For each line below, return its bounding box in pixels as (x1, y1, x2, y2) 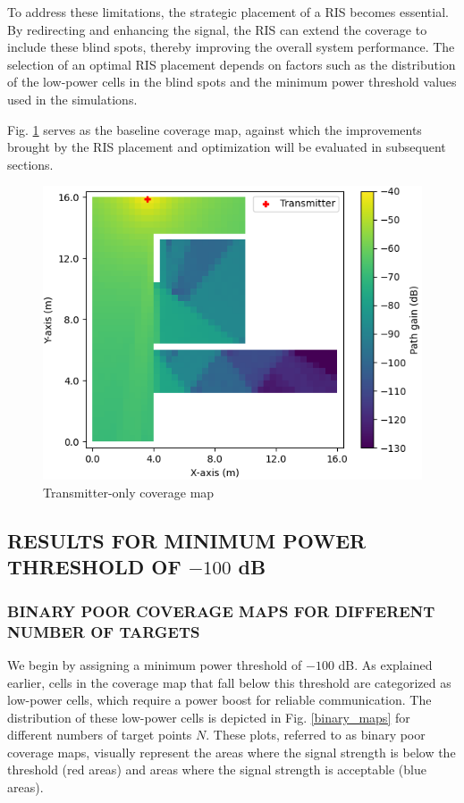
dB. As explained (338, 655, 433, 673)
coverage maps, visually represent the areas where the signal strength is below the (7, 742, 456, 761)
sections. (7, 155, 54, 173)
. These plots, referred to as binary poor (206, 725, 426, 744)
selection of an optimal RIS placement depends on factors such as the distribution (7, 54, 456, 73)
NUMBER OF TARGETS (7, 620, 200, 642)
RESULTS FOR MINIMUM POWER (7, 527, 367, 554)
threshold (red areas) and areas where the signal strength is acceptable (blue (7, 760, 426, 779)
